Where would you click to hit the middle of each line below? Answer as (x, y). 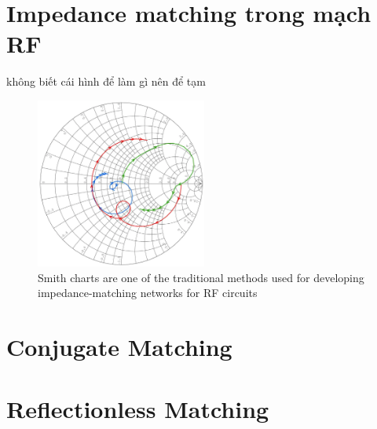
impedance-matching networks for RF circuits (148, 293)
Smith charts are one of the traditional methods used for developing (201, 277)
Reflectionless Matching (138, 408)
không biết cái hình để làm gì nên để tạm (106, 81)
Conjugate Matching (119, 347)
